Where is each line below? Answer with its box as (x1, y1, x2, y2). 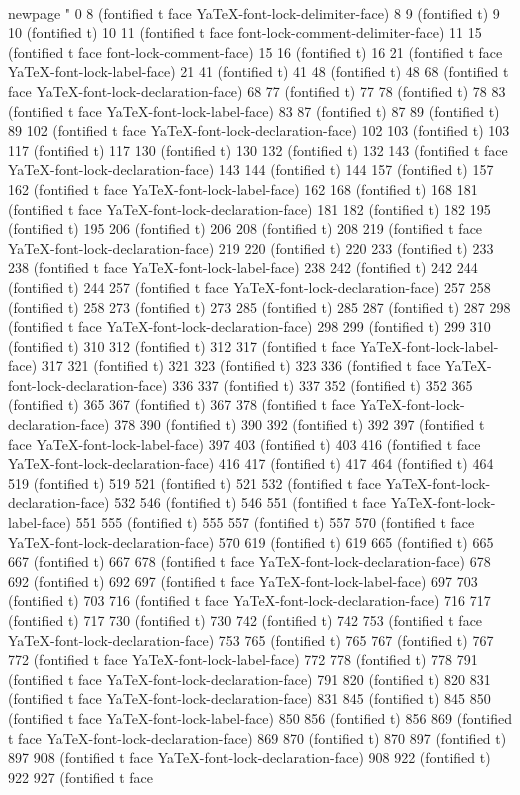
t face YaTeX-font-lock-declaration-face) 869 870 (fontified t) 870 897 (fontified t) (8, 727, 507, 748)
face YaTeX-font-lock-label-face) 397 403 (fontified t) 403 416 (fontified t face (8, 433, 481, 454)
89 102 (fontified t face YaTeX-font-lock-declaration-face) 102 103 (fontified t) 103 (8, 120, 510, 141)
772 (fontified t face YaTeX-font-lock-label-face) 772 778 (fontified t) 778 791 (8, 649, 478, 670)
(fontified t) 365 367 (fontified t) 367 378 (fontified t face (8, 394, 356, 415)
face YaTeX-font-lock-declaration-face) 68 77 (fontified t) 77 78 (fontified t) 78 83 (8, 80, 506, 101)
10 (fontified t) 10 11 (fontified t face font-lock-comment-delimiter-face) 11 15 (8, 22, 482, 43)
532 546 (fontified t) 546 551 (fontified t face (114, 492, 387, 513)
